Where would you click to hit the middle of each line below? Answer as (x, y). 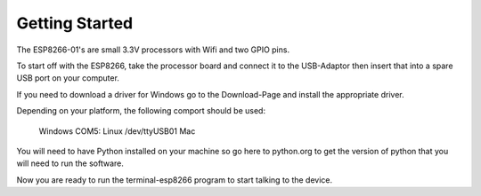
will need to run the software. (70, 163)
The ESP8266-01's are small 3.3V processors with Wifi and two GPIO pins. (153, 50)
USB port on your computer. (68, 78)
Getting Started (75, 23)
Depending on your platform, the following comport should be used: (141, 111)
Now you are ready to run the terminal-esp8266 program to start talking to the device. (175, 180)
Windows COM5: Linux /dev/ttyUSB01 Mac (117, 131)
